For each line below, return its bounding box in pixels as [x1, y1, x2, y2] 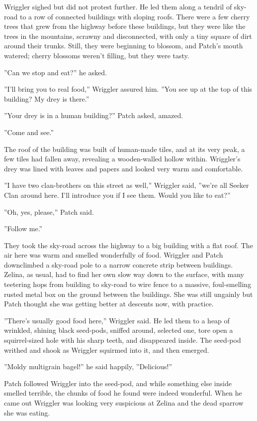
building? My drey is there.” [4, 93, 89, 104]
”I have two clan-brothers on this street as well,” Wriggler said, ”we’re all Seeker [4, 180, 249, 190]
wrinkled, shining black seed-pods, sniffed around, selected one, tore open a [4, 325, 233, 335]
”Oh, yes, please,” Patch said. [4, 206, 94, 217]
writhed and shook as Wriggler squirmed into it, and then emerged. [4, 344, 209, 355]
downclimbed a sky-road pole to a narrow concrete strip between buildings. [4, 259, 233, 270]
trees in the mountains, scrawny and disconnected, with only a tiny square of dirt [4, 30, 252, 41]
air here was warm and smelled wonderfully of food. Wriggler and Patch [4, 250, 223, 260]
